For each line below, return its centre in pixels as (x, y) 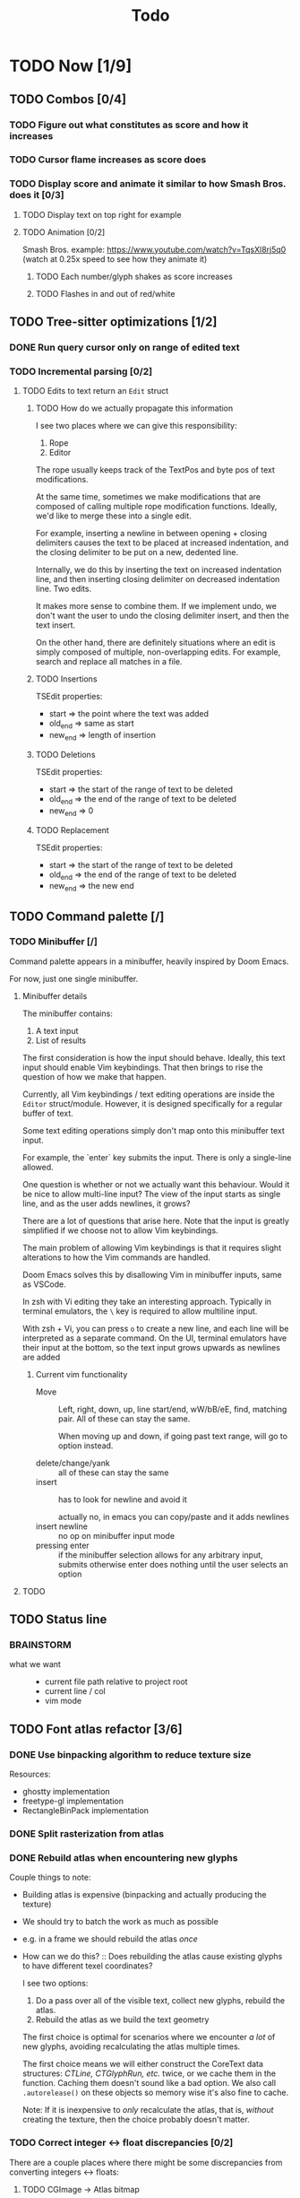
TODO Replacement (72, 830)
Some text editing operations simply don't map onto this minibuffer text (153, 1130)
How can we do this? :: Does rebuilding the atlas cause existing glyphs (152, 1957)
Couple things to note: (50, 1877)
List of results (61, 1040)
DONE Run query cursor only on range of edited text (124, 348)
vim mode (63, 1701)
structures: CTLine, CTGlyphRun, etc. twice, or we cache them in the (149, 2073)
